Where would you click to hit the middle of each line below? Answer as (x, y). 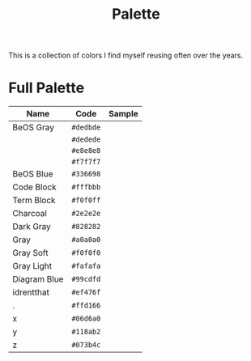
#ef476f (86, 293)
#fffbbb (86, 187)
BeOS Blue (33, 174)
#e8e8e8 (86, 151)
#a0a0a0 (86, 240)
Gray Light (32, 266)
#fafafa (86, 266)
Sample (123, 114)
